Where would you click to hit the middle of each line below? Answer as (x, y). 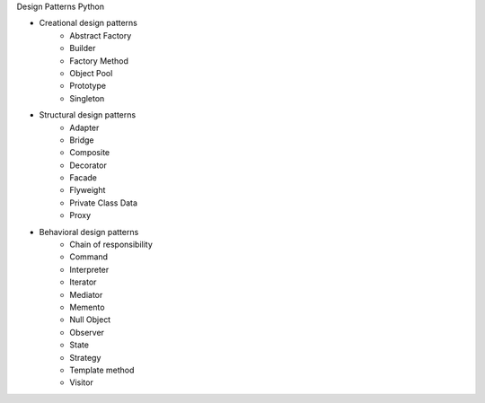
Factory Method (99, 61)
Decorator (88, 165)
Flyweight (88, 190)
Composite (90, 153)
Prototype (88, 86)
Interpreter (89, 269)
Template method (102, 370)
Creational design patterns (88, 23)
